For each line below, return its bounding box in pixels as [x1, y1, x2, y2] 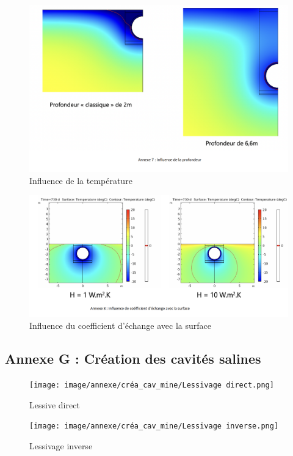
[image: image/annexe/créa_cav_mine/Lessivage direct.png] [29, 381, 274, 390]
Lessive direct [29, 398, 80, 411]
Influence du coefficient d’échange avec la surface [29, 319, 211, 332]
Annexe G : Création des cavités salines [5, 349, 261, 368]
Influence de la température [29, 174, 132, 186]
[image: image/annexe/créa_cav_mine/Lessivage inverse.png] [29, 422, 279, 431]
